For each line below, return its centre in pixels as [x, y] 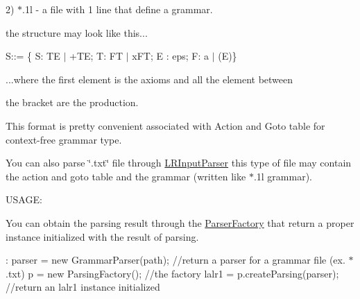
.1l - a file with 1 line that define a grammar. [118, 9]
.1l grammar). [283, 176]
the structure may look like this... [77, 32]
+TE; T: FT [96, 56]
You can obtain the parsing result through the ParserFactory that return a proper [180, 222]
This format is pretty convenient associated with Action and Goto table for [165, 125]
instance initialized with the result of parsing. [102, 236]
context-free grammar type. [64, 139]
